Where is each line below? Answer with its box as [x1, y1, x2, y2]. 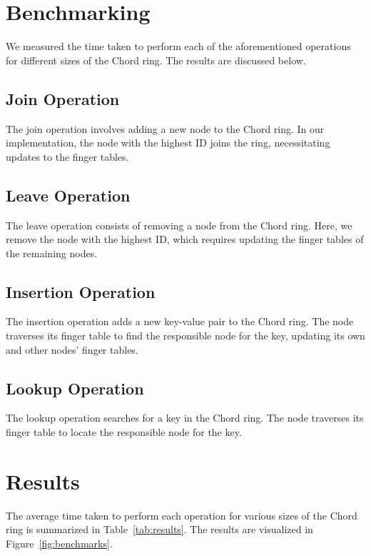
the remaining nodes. [6, 245, 98, 260]
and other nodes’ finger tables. [6, 342, 138, 357]
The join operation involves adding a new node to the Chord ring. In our [6, 121, 325, 136]
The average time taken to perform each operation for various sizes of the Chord [6, 507, 357, 522]
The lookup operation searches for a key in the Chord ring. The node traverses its [6, 410, 364, 425]
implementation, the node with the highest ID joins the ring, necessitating [6, 135, 330, 150]
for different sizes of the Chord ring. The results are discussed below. [6, 52, 306, 67]
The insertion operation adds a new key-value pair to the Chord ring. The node [6, 314, 354, 329]
